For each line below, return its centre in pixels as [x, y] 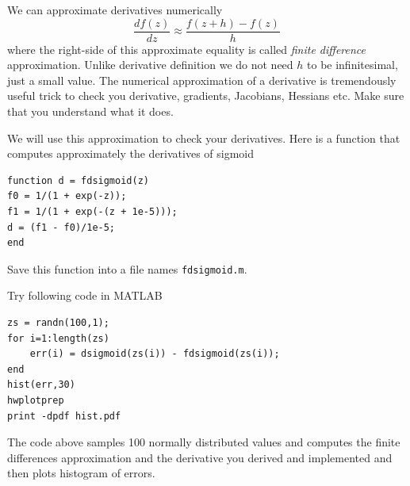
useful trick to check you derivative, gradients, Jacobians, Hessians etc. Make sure [206, 96]
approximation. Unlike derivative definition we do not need [150, 65]
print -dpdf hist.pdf [64, 416]
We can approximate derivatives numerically [115, 10]
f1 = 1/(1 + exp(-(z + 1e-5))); [92, 212]
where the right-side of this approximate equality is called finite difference [187, 49]
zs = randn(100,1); [58, 323]
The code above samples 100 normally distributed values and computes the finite [204, 442]
